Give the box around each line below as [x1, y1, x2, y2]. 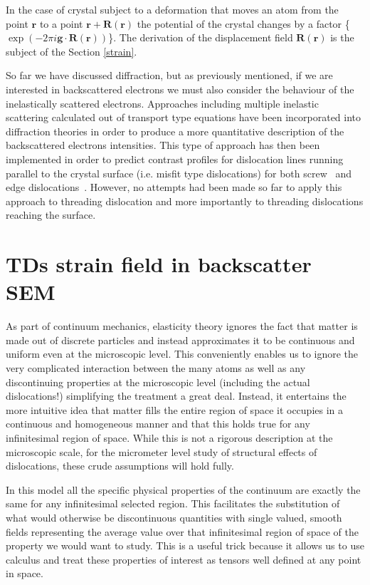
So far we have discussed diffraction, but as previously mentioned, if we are [6, 68, 333, 83]
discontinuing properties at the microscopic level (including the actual [6, 374, 310, 389]
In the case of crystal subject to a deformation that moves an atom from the [6, 2, 339, 16]
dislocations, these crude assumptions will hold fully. [6, 458, 234, 473]
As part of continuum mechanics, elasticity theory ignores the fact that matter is [6, 319, 358, 333]
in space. [6, 566, 43, 581]
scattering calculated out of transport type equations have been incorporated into [6, 110, 361, 125]
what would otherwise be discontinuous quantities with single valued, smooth [6, 509, 342, 524]
